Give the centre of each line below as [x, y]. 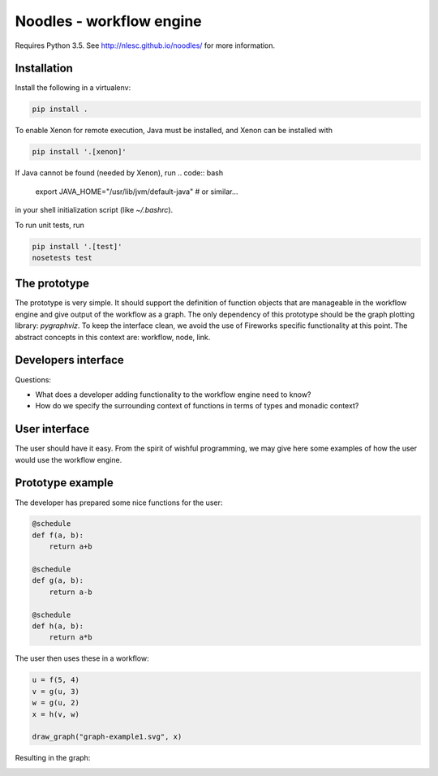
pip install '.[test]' [77, 246]
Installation [44, 69]
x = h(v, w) [56, 714]
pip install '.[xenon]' [79, 152]
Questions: [33, 379]
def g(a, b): [58, 581]
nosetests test [62, 257]
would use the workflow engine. [69, 459]
